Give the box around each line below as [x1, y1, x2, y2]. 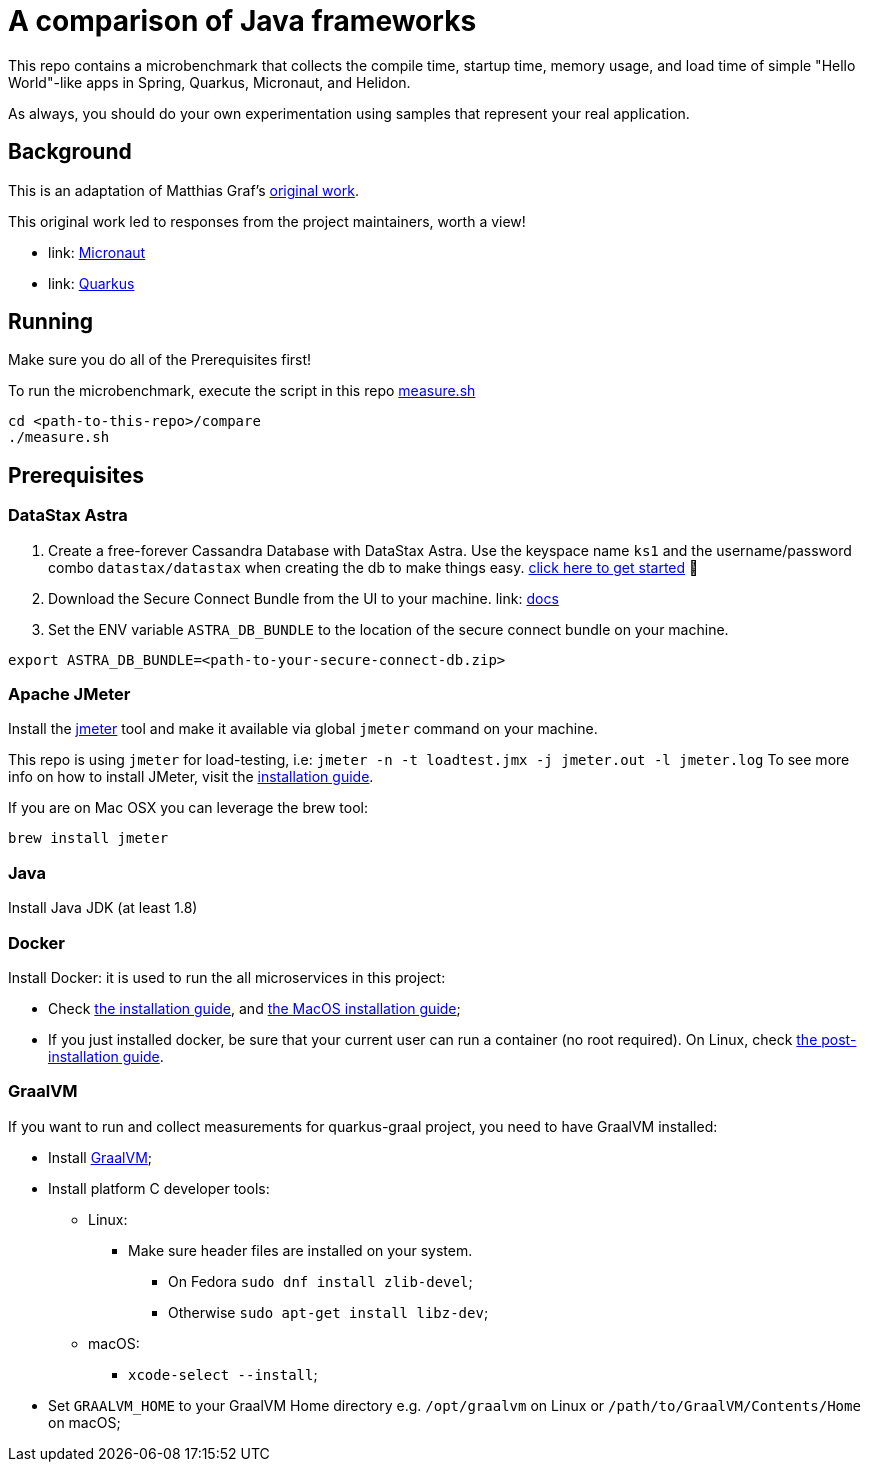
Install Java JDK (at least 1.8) [8, 899, 198, 917]
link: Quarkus [48, 274, 135, 292]
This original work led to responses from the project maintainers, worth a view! [8, 212, 526, 230]
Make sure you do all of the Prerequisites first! [8, 351, 312, 369]
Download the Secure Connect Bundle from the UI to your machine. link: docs [48, 589, 559, 607]
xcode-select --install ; [128, 1365, 318, 1383]
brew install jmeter [8, 830, 169, 847]
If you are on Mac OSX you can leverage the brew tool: [8, 799, 368, 817]
